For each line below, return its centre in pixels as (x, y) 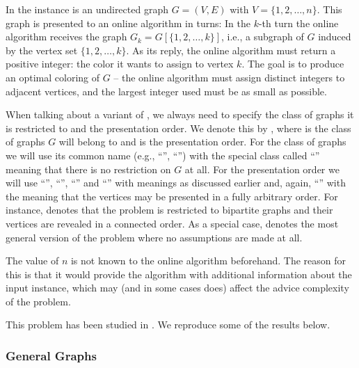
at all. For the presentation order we (262, 169)
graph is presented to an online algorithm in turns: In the (128, 23)
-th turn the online (298, 23)
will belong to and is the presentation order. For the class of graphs (202, 142)
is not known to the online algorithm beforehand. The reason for (208, 261)
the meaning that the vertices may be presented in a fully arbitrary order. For (172, 196)
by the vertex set (42, 50)
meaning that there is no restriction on (88, 169)
